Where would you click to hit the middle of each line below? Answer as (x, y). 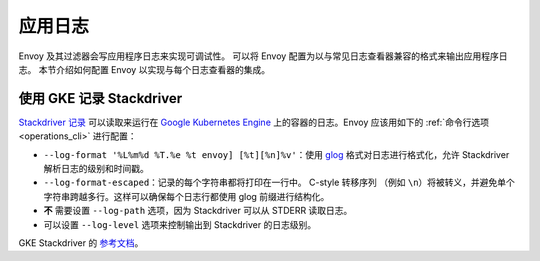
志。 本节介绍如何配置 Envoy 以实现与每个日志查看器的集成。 (144, 69)
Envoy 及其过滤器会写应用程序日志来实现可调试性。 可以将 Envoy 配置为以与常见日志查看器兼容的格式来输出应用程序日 (263, 56)
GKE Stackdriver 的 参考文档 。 (81, 242)
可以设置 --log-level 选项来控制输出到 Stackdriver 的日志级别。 (180, 224)
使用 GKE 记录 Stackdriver (100, 98)
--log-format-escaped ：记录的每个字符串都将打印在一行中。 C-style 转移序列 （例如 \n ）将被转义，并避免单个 (279, 182)
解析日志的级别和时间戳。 (96, 169)
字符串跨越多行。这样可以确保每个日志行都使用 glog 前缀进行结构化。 (186, 196)
